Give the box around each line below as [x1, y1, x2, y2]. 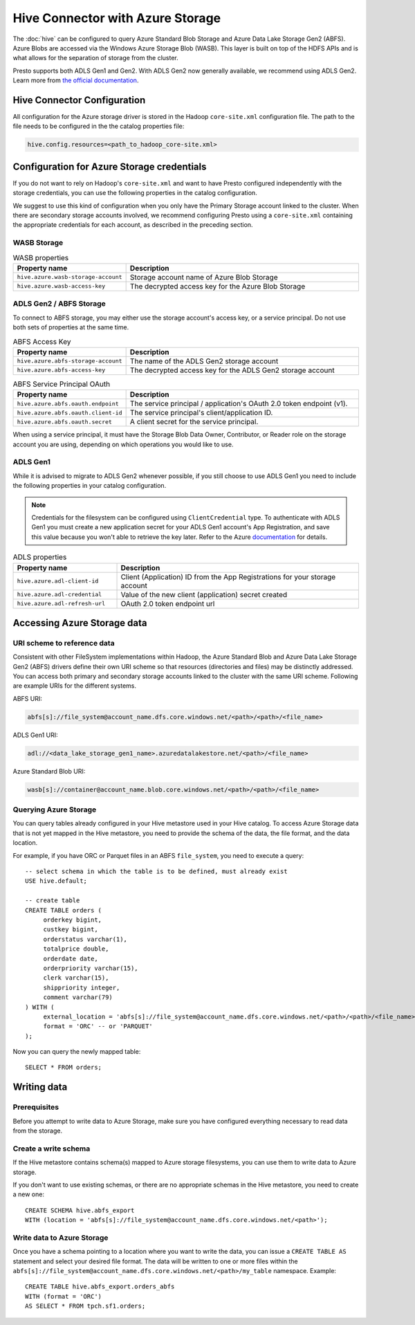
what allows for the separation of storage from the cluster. [12, 54, 179, 62]
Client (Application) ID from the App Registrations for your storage [120, 572, 336, 581]
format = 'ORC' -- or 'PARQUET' [43, 1023, 154, 1030]
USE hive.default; [25, 877, 88, 885]
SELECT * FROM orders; [25, 1063, 102, 1072]
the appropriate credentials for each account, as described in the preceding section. [12, 221, 253, 229]
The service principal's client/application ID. [129, 408, 273, 418]
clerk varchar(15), [43, 974, 109, 982]
